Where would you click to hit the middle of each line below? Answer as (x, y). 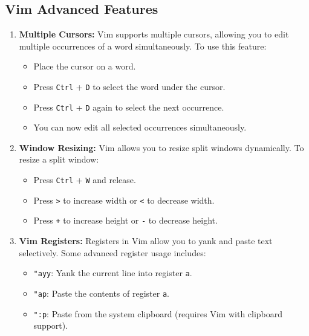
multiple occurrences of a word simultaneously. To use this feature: (143, 46)
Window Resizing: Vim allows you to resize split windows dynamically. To (161, 147)
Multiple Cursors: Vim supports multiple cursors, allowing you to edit (154, 34)
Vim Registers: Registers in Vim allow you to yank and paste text (146, 241)
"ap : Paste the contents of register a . (101, 293)
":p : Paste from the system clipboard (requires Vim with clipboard (158, 313)
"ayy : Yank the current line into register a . (113, 273)
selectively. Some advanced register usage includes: (112, 252)
